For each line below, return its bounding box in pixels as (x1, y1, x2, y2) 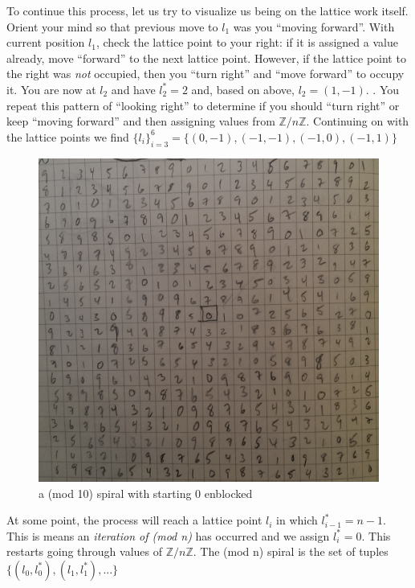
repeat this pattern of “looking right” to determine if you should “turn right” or (6, 97, 400, 113)
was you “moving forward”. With (233, 18, 395, 35)
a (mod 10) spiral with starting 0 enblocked (39, 484, 253, 501)
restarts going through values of (6, 543, 163, 560)
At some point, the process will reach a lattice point (6, 512, 262, 528)
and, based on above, (191, 80, 295, 97)
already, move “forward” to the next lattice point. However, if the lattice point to (6, 49, 406, 66)
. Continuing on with (306, 113, 409, 130)
